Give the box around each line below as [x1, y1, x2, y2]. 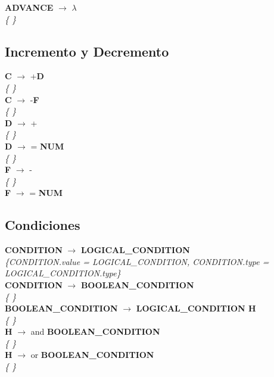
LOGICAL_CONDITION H [136, 302, 256, 314]
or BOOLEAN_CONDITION [30, 348, 154, 361]
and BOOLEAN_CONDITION [30, 325, 160, 338]
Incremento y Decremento [5, 42, 169, 60]
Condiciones [5, 216, 80, 234]
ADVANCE [5, 1, 54, 13]
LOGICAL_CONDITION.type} [5, 267, 121, 279]
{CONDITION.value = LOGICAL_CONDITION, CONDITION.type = [5, 255, 269, 267]
